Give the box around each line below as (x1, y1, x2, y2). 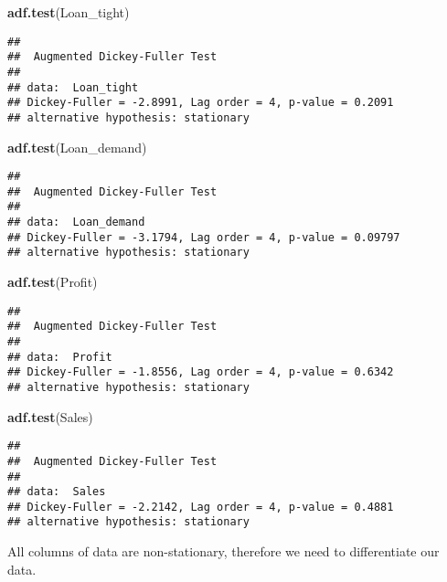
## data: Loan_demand (7, 216, 145, 229)
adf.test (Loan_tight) (7, 3, 130, 21)
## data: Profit (7, 350, 112, 364)
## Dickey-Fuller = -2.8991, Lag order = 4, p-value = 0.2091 (7, 96, 394, 110)
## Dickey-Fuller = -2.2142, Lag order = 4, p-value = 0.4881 (7, 500, 394, 513)
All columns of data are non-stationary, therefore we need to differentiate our (7, 542, 440, 561)
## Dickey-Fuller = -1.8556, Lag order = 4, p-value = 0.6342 (7, 365, 394, 379)
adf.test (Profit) (7, 272, 98, 291)
